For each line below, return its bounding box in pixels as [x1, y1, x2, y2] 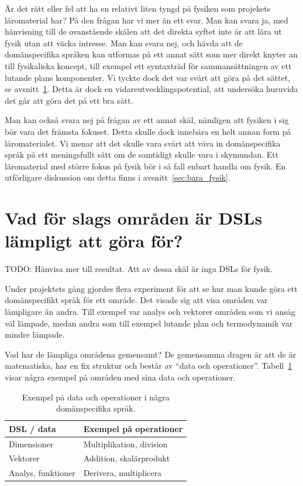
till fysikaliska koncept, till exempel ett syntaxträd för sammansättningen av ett [5, 59, 292, 72]
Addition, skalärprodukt [83, 452, 170, 464]
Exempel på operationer [83, 422, 183, 434]
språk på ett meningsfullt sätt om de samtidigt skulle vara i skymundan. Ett [5, 148, 279, 161]
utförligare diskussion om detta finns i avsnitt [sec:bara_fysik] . [5, 171, 230, 183]
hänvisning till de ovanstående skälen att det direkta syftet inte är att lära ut [5, 25, 282, 38]
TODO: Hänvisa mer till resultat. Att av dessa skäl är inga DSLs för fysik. [5, 263, 273, 275]
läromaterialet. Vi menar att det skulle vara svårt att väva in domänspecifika [5, 137, 281, 149]
